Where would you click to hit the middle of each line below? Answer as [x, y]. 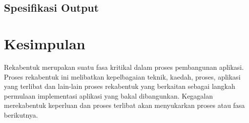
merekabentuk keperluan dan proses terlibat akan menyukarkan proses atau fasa [124, 105]
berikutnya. [21, 114]
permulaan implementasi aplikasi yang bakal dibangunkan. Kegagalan [109, 95]
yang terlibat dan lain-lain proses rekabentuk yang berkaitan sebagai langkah [120, 86]
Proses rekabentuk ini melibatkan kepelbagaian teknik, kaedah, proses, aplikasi [122, 76]
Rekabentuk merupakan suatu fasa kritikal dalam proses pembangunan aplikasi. [124, 67]
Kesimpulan [45, 43]
